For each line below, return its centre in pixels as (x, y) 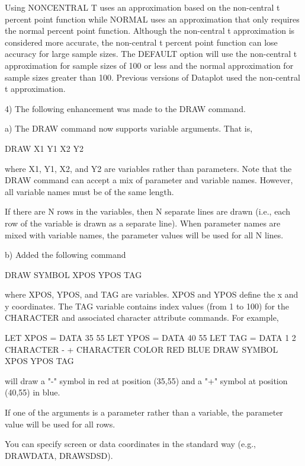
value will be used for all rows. (60, 424)
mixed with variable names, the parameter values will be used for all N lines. (144, 234)
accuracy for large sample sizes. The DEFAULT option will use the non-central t (151, 54)
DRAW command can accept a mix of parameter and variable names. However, (149, 180)
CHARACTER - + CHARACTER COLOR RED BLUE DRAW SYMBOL (142, 349)
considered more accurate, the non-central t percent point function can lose (141, 42)
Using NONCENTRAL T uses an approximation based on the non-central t (142, 7)
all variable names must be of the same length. (89, 191)
